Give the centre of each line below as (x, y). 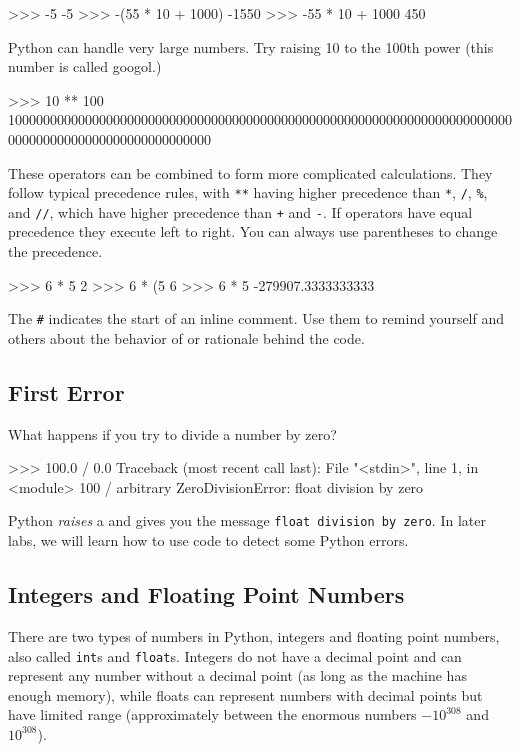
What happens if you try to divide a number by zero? (172, 433)
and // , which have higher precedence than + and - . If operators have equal (240, 211)
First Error (66, 391)
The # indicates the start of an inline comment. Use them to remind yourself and (256, 318)
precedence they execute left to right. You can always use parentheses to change (253, 231)
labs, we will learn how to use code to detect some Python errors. (208, 540)
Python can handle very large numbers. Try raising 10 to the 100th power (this (251, 46)
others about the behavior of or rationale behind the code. (186, 337)
